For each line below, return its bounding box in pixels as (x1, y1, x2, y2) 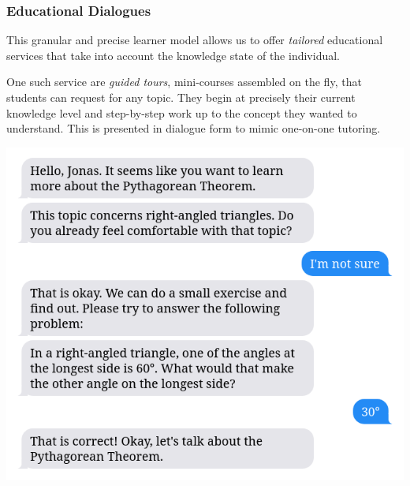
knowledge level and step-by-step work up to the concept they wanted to (6, 104, 357, 121)
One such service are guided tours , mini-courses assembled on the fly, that (6, 73, 362, 90)
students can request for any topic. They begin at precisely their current (6, 89, 356, 105)
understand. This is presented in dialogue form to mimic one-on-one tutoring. (6, 120, 381, 136)
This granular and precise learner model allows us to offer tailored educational (6, 32, 383, 48)
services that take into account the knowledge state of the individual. (6, 47, 340, 63)
